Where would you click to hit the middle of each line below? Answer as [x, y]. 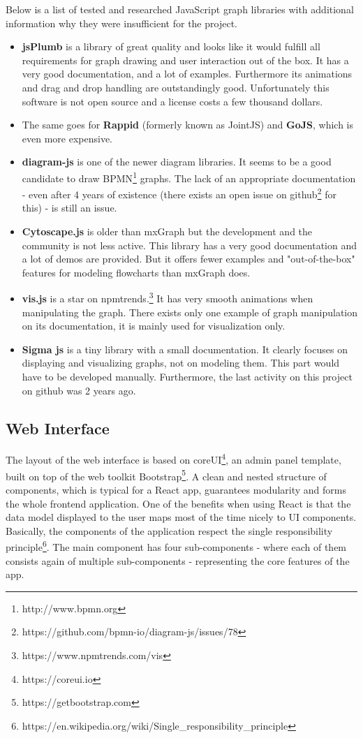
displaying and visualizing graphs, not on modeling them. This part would [181, 363]
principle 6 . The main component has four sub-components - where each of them [176, 546]
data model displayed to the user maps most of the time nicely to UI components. [181, 517]
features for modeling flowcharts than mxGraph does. [136, 272]
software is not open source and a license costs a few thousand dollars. [172, 101]
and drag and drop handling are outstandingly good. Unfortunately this [176, 87]
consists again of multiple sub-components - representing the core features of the [178, 560]
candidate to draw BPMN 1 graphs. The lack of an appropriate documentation [189, 177]
